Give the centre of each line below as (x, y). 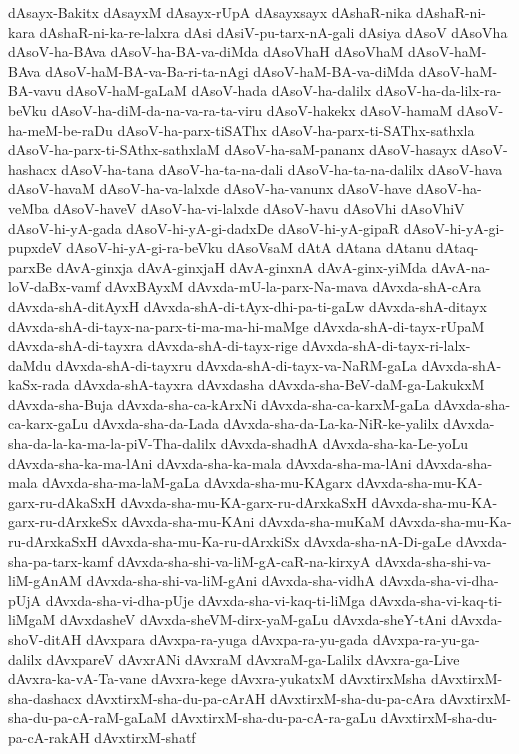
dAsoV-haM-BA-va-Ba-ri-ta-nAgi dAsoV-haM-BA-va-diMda (230, 70)
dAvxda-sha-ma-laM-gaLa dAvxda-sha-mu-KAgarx (197, 482)
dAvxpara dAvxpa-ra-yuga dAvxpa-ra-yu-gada (227, 639)
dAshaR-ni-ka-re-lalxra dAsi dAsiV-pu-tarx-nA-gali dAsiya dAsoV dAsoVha (273, 31)
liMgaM (32, 619)
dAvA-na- (461, 266)
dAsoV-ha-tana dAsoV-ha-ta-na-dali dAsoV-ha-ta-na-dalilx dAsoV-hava (282, 168)
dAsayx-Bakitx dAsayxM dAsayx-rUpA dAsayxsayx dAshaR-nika (210, 12)
